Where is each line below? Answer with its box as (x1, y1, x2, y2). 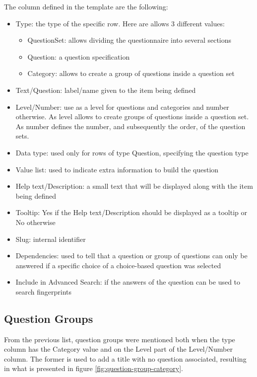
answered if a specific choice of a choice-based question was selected (15, 260, 221, 270)
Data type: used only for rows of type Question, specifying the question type (15, 147, 249, 157)
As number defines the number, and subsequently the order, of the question (15, 121, 246, 131)
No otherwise (15, 217, 56, 227)
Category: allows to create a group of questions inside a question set (27, 68, 235, 78)
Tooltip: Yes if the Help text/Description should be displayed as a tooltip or (15, 207, 247, 218)
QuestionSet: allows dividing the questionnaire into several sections (27, 35, 232, 45)
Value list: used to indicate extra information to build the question (15, 164, 219, 174)
